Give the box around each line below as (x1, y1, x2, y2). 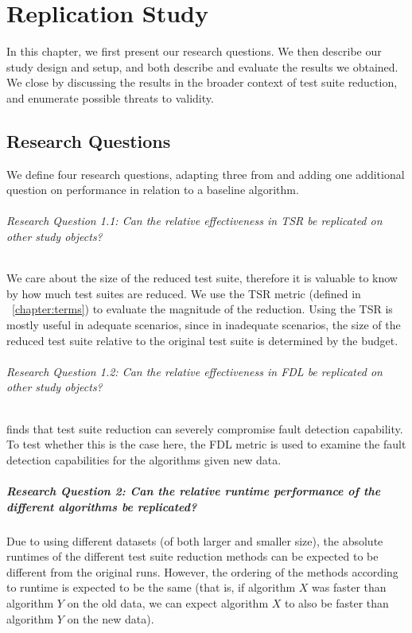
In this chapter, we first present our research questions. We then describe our (6, 43, 382, 60)
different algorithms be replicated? (6, 498, 197, 515)
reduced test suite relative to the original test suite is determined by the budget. (6, 332, 398, 348)
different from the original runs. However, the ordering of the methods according (6, 563, 398, 580)
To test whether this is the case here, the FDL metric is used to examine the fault (6, 436, 406, 452)
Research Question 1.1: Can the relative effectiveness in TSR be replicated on (6, 212, 383, 229)
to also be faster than (284, 594, 389, 611)
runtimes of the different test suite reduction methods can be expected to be (6, 548, 379, 565)
